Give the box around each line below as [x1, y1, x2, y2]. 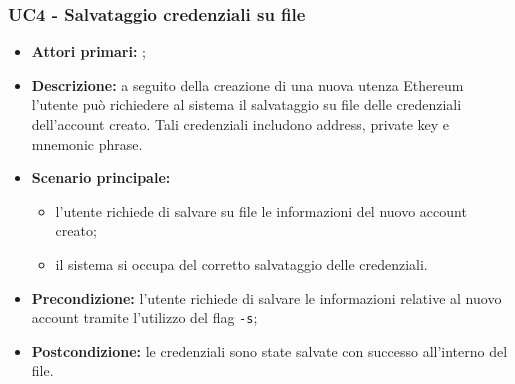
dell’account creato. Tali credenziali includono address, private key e [31, 114, 449, 134]
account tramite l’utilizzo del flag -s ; [31, 307, 258, 328]
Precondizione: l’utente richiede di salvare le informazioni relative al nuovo [31, 287, 502, 308]
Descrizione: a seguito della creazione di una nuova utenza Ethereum [31, 74, 464, 95]
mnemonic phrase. [31, 133, 143, 154]
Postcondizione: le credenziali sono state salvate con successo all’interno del [31, 340, 508, 361]
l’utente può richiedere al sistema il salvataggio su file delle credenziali [31, 94, 462, 115]
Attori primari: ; [31, 41, 146, 62]
